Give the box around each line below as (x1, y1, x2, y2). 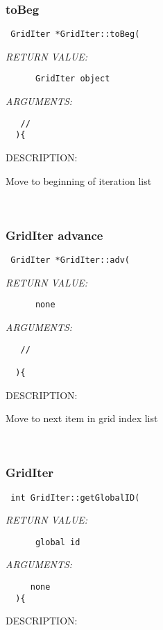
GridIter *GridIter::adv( (10, 255, 130, 266)
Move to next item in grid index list (6, 411, 158, 426)
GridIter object (35, 74, 110, 84)
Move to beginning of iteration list (6, 173, 152, 188)
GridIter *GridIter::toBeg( (10, 29, 140, 40)
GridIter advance (6, 226, 103, 243)
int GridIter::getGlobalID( (10, 492, 140, 503)
